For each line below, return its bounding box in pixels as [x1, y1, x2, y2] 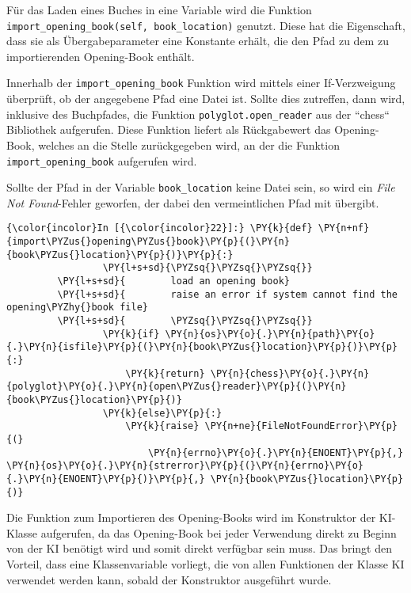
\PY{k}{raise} [125, 420, 200, 432]
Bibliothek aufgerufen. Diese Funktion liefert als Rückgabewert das [6, 121, 331, 138]
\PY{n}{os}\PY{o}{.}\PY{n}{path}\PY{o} [165, 328, 375, 340]
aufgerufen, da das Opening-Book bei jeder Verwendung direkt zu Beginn [40, 524, 397, 541]
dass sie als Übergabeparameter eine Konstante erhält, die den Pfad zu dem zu [6, 32, 389, 49]
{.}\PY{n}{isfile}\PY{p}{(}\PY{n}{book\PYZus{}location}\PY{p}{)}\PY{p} [6, 341, 398, 353]
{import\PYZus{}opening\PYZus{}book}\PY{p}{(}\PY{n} [6, 236, 290, 248]
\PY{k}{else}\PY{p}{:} [102, 407, 223, 419]
